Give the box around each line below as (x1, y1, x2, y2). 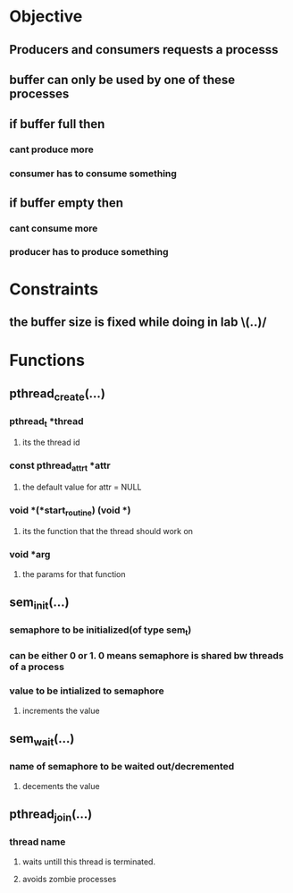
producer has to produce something (9, 246, 169, 259)
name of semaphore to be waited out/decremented (9, 761, 235, 773)
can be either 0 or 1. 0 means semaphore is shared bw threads (9, 650, 284, 662)
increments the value (21, 705, 100, 716)
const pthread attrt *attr (9, 459, 111, 473)
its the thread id (21, 437, 80, 448)
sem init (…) (9, 595, 70, 612)
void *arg (9, 549, 51, 561)
